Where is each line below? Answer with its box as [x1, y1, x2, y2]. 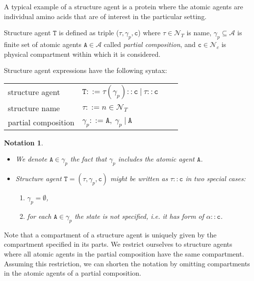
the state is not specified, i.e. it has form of [74, 211, 204, 221]
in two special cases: [185, 173, 246, 184]
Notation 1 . [4, 137, 43, 147]
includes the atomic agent [118, 154, 195, 164]
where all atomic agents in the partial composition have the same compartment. [4, 248, 244, 258]
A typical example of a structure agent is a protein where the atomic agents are [4, 1, 243, 11]
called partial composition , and [103, 39, 196, 49]
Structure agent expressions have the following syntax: [4, 65, 167, 75]
